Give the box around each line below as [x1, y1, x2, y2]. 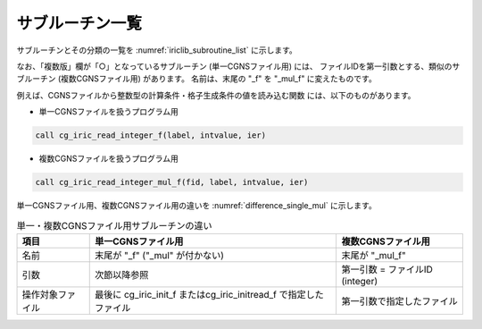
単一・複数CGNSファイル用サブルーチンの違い [16, 219, 212, 232]
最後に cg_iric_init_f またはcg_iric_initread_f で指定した [94, 288, 325, 300]
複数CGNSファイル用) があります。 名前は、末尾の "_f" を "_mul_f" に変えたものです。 [61, 73, 377, 84]
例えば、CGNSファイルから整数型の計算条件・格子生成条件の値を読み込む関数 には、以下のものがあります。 [16, 89, 416, 100]
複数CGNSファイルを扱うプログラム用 [38, 153, 179, 164]
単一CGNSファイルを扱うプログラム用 [38, 106, 179, 117]
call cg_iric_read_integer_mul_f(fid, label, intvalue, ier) [35, 177, 309, 188]
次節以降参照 [94, 268, 149, 281]
